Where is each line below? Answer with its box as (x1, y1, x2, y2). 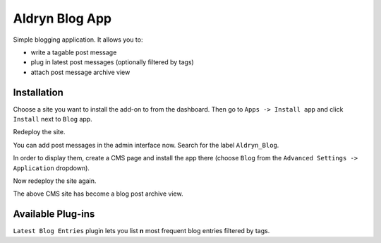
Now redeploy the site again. (13, 177, 97, 185)
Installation (13, 86, 64, 98)
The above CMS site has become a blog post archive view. (13, 189, 183, 198)
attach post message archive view (30, 68, 131, 76)
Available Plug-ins (13, 208, 95, 220)
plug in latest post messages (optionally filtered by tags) (30, 58, 194, 66)
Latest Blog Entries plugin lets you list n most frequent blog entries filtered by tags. (13, 227, 270, 235)
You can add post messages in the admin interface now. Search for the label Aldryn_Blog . (13, 141, 279, 149)
